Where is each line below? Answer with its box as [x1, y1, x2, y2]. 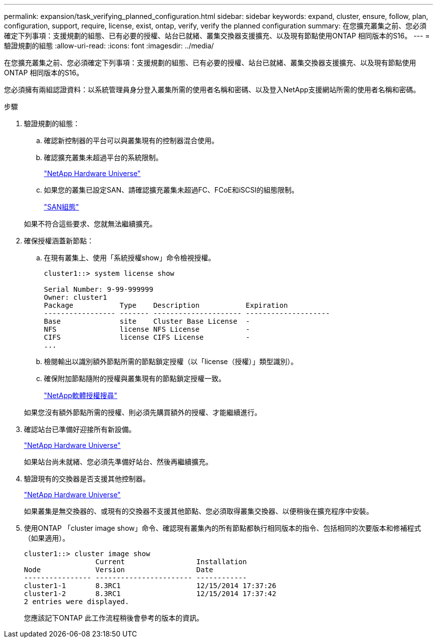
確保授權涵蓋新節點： [24, 236, 94, 245]
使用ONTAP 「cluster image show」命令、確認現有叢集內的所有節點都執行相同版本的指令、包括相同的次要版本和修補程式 [24, 524, 421, 532]
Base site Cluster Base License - [44, 317, 250, 325]
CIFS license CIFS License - [44, 333, 250, 341]
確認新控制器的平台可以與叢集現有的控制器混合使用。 [44, 136, 218, 145]
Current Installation [95, 558, 247, 566]
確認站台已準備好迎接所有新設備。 [24, 425, 136, 433]
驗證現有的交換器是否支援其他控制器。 [24, 474, 150, 483]
